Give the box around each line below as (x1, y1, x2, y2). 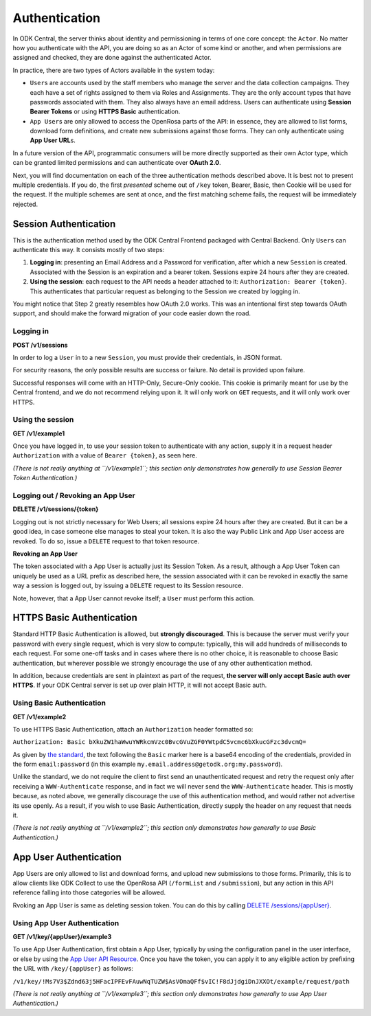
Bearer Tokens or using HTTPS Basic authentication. (30, 107, 181, 116)
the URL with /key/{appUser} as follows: (12, 964, 134, 973)
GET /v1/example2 (12, 712, 67, 721)
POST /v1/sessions (12, 341, 68, 349)
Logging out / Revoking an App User (12, 491, 135, 500)
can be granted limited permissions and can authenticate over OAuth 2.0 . (12, 159, 221, 167)
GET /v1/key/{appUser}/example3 (12, 933, 112, 941)
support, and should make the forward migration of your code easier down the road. (12, 309, 251, 317)
